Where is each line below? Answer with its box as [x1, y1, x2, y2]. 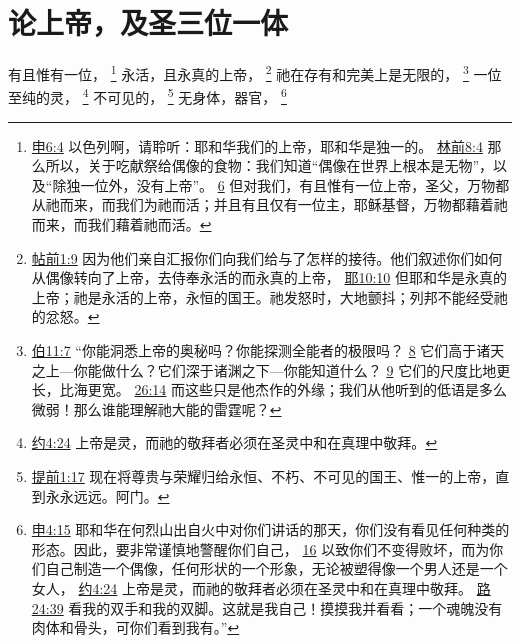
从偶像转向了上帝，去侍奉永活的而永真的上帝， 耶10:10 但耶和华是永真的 [31, 267, 508, 288]
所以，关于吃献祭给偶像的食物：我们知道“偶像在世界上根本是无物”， [45, 155, 494, 176]
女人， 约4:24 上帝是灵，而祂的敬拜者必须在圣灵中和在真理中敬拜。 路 [31, 577, 491, 598]
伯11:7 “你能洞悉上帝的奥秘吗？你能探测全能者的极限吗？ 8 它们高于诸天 [31, 339, 505, 360]
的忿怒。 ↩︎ [31, 306, 100, 327]
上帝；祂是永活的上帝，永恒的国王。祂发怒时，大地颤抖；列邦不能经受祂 [31, 286, 508, 307]
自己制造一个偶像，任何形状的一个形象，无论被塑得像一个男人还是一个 [45, 558, 508, 579]
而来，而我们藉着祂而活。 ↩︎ [31, 214, 212, 234]
